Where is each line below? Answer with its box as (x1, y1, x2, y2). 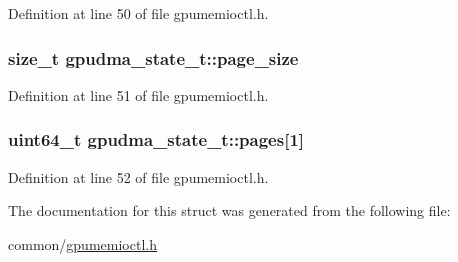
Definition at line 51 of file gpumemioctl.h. (8, 84, 269, 105)
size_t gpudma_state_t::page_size (8, 45, 299, 70)
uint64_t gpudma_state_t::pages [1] (8, 127, 305, 152)
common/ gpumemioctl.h (8, 233, 157, 254)
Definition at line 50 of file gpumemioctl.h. (8, 3, 269, 23)
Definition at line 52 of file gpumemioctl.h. (8, 166, 269, 187)
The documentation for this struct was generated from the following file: (8, 200, 451, 221)
